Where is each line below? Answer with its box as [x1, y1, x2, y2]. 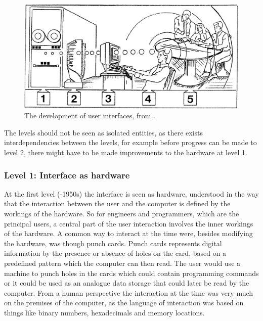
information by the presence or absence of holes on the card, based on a [4, 248, 227, 258]
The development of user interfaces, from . [24, 110, 155, 121]
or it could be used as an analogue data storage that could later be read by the [4, 278, 249, 288]
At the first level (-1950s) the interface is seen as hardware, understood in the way [4, 188, 259, 199]
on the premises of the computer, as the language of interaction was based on [4, 297, 244, 308]
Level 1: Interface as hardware [4, 168, 130, 181]
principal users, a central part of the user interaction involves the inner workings [4, 218, 253, 228]
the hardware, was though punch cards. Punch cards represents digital [4, 238, 222, 248]
